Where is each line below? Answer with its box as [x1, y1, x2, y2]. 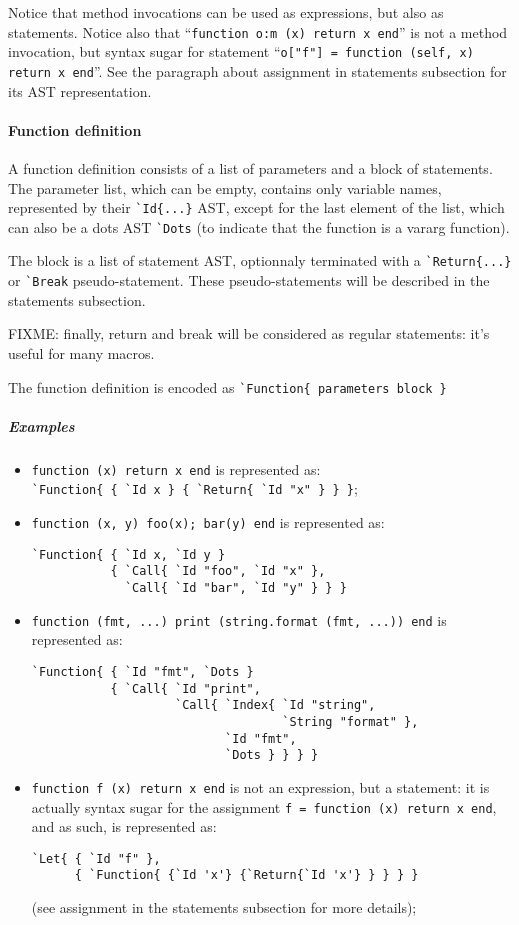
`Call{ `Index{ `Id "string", [174, 698, 376, 713]
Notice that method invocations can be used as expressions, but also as [8, 2, 444, 22]
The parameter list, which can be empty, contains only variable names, [8, 177, 442, 198]
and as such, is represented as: [31, 816, 217, 837]
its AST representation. [8, 80, 152, 101]
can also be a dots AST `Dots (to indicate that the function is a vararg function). [8, 216, 510, 237]
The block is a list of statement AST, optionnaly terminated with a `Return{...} [8, 250, 512, 271]
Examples [8, 415, 75, 436]
